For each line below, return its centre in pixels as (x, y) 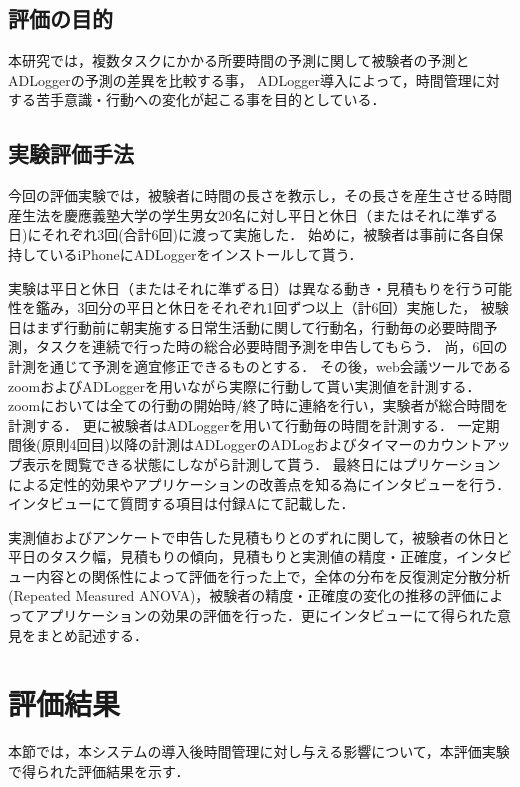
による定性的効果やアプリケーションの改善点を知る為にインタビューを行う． (259, 483)
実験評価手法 (71, 153)
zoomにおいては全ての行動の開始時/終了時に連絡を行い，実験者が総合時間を (258, 405)
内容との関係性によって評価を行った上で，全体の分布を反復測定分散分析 (273, 575)
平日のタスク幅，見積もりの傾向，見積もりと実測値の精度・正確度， (232, 556)
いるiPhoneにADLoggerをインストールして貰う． (206, 253)
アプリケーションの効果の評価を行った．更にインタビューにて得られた (266, 615)
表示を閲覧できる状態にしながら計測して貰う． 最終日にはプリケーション (261, 463)
